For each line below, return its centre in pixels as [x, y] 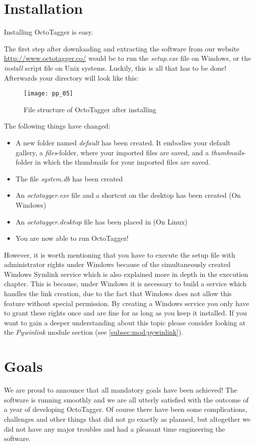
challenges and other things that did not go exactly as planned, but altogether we [127, 419]
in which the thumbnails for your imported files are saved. [123, 162]
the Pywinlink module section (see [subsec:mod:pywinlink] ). [94, 332]
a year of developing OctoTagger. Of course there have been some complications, [126, 409]
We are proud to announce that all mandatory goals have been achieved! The [121, 390]
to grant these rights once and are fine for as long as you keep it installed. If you [126, 313]
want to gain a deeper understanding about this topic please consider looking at [125, 322]
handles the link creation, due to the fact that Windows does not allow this [118, 293]
